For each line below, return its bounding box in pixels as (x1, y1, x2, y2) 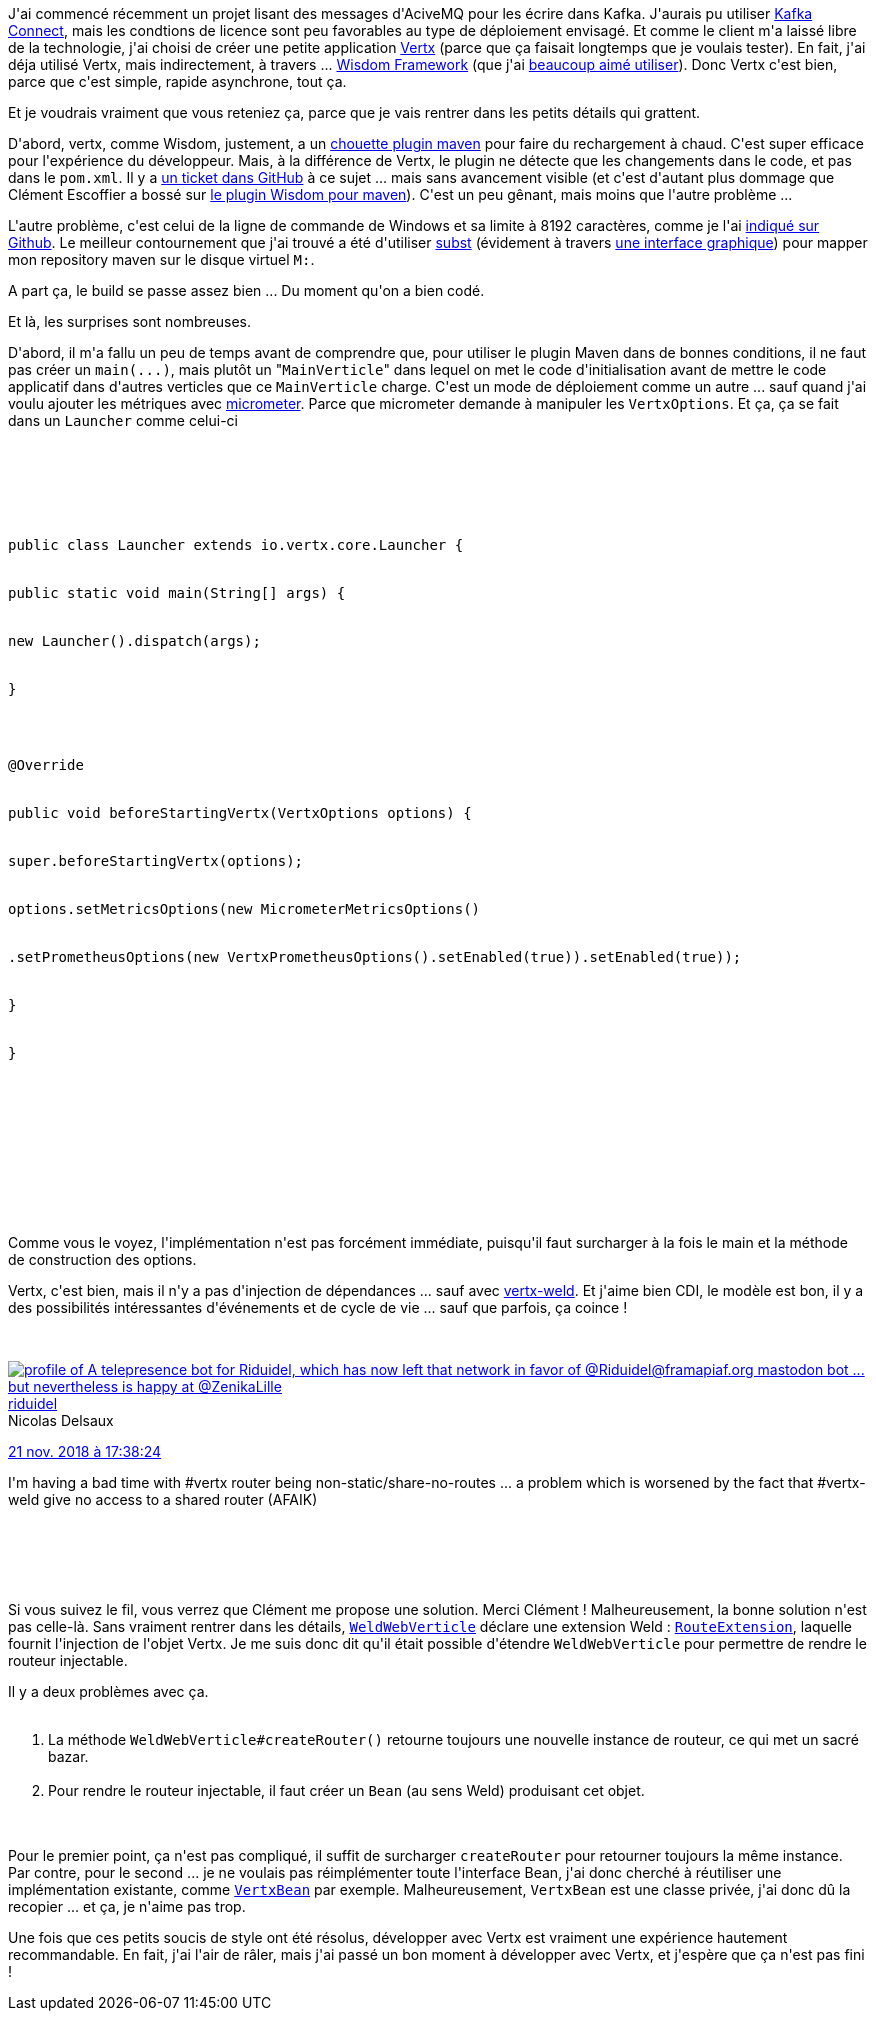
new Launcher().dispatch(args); (8, 633, 261, 649)
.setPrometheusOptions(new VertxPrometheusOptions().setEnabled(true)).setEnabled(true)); (8, 949, 742, 965)
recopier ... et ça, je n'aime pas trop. (8, 1898, 246, 1915)
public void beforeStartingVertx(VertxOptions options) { (8, 805, 472, 821)
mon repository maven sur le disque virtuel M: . (8, 251, 315, 268)
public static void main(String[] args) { (8, 585, 346, 601)
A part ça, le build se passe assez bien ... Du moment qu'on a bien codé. (8, 282, 485, 299)
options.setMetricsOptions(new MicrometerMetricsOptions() (8, 901, 481, 917)
